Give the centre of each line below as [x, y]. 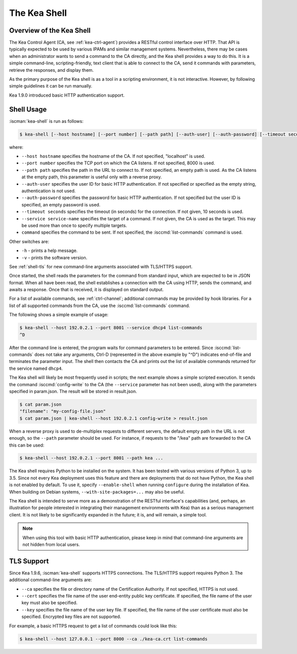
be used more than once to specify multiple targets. [74, 225]
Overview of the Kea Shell [50, 30]
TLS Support [29, 561]
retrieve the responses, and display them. [51, 70]
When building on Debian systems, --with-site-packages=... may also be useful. [97, 492]
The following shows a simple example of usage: [59, 315]
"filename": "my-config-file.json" [63, 411]
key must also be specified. [49, 603]
